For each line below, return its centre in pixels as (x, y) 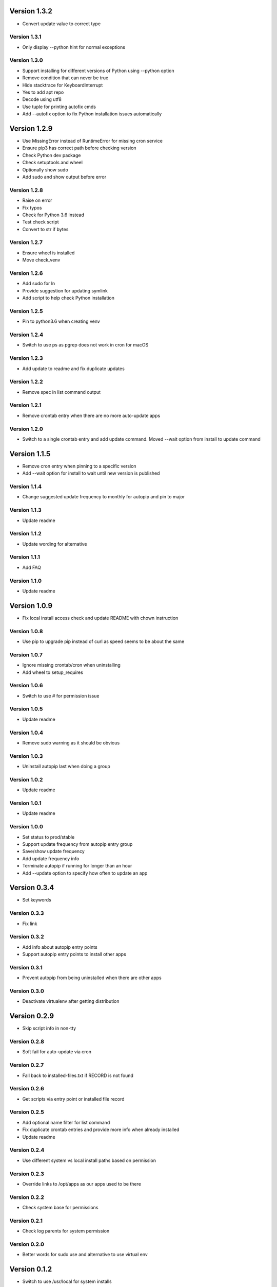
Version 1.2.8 (26, 190)
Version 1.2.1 (26, 405)
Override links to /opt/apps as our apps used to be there (82, 1184)
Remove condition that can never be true (65, 78)
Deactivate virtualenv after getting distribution (71, 1001)
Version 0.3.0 (27, 991)
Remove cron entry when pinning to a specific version (79, 466)
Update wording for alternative (55, 544)
